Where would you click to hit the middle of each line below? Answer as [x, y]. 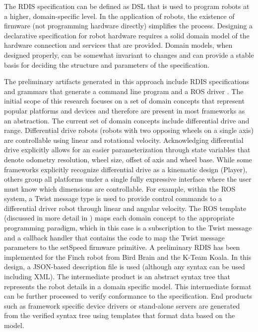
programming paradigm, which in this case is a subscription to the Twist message [128, 228]
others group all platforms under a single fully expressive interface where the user [128, 179]
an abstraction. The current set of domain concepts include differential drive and [127, 120]
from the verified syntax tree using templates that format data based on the [120, 315]
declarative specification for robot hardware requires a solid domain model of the [127, 35]
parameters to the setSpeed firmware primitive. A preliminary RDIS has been [122, 247]
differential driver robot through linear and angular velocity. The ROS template [125, 208]
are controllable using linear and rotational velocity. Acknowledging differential [124, 140]
